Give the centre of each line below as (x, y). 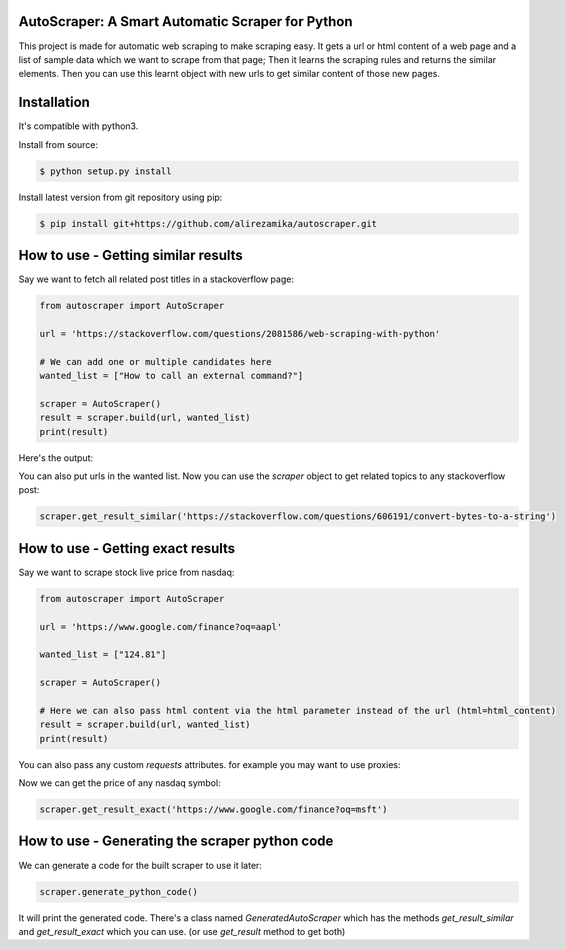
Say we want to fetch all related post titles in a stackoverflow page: (156, 279)
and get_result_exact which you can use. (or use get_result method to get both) (182, 931)
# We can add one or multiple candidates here (155, 361)
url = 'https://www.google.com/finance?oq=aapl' (161, 626)
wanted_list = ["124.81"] (103, 654)
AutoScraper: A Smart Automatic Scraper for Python (186, 21)
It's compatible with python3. (78, 126)
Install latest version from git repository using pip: (120, 197)
